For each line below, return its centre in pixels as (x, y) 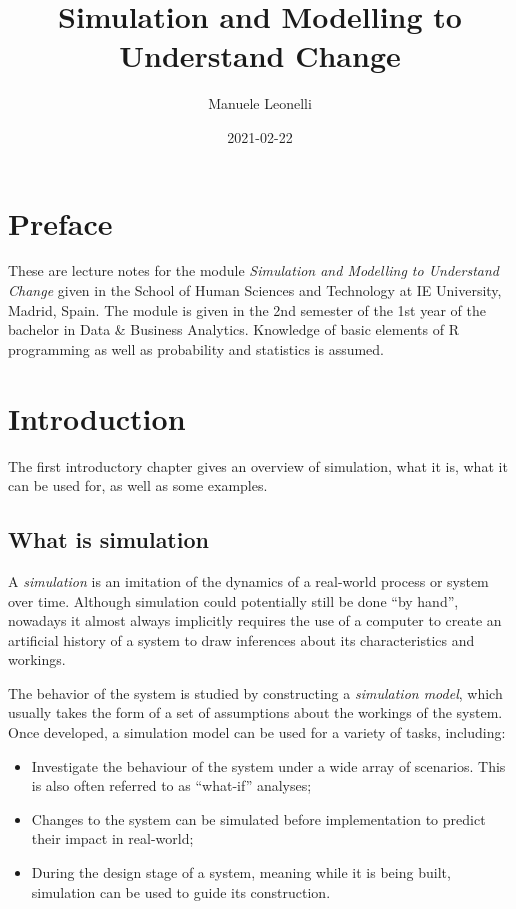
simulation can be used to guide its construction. (181, 891)
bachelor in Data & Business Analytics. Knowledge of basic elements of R (233, 329)
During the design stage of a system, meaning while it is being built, (241, 872)
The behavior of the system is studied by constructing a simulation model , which (255, 692)
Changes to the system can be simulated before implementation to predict (258, 818)
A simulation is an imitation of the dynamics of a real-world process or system (248, 580)
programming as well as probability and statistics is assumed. (196, 348)
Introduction (97, 417)
